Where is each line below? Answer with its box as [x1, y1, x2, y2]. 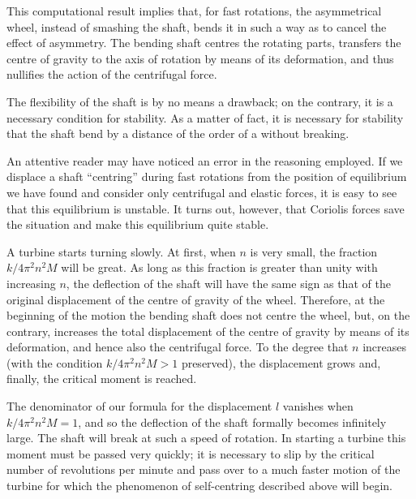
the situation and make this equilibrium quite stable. [6, 216, 269, 233]
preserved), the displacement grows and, [181, 354, 381, 371]
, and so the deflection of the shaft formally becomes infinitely [78, 413, 387, 430]
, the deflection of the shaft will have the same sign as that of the [66, 274, 391, 291]
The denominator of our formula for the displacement [6, 398, 272, 415]
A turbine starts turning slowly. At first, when [6, 243, 236, 260]
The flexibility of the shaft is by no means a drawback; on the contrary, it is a [6, 92, 393, 110]
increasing [6, 274, 56, 291]
